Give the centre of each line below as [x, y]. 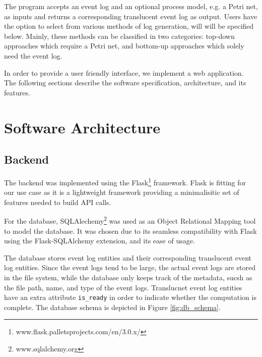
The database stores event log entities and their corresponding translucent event [128, 257]
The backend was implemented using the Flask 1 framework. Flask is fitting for [125, 181]
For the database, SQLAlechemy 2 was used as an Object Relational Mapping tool [130, 220]
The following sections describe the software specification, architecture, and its [125, 83]
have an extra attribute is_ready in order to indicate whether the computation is [130, 297]
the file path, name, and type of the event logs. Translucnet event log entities [123, 287]
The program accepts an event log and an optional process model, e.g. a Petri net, [131, 6]
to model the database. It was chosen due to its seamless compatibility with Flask [130, 231]
